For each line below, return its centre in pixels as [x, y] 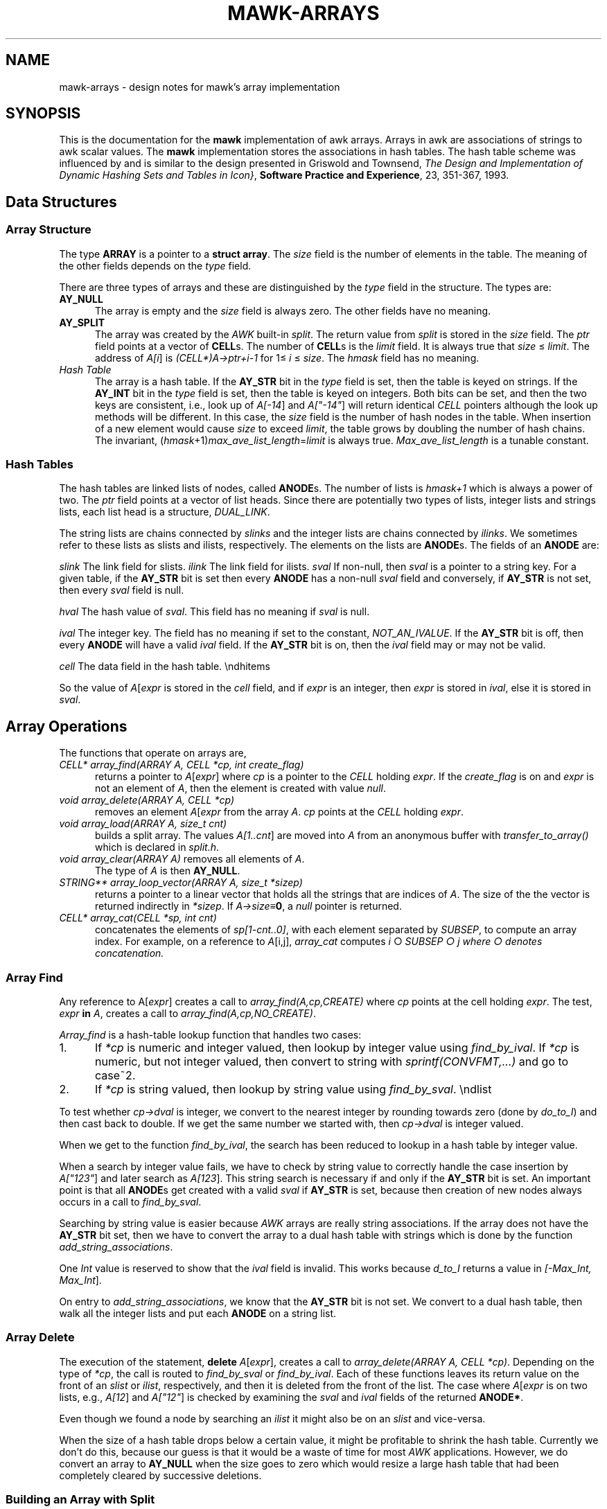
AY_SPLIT [82, 322]
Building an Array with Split [80, 1500]
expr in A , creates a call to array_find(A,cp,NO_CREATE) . [187, 1013]
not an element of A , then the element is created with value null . [240, 788]
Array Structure [49, 230]
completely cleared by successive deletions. [160, 1475]
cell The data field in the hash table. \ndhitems [165, 667]
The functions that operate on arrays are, [153, 753]
